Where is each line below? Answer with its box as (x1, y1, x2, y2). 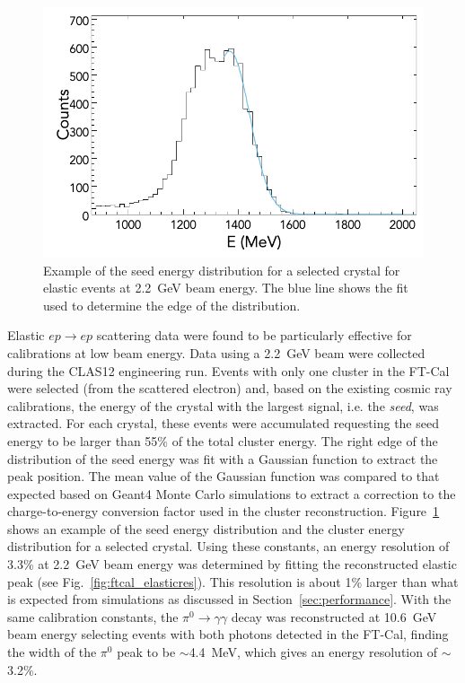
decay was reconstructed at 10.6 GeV (231, 607, 437, 626)
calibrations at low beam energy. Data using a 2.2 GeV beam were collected (7, 343, 426, 362)
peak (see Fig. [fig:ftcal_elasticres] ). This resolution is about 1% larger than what (7, 572, 459, 591)
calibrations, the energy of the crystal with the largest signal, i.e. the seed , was (7, 396, 439, 415)
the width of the (7, 643, 97, 661)
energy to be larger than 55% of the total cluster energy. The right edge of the (7, 431, 438, 450)
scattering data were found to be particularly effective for (96, 326, 412, 345)
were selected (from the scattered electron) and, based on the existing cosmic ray (7, 379, 452, 398)
